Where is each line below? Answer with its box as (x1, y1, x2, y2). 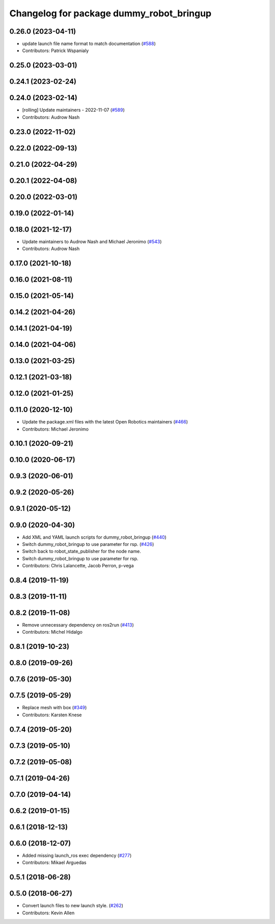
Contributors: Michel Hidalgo (22, 629, 82, 635)
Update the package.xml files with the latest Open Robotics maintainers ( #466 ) (22, 419, 188, 425)
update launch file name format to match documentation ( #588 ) (22, 41, 156, 47)
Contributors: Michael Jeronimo (22, 426, 89, 432)
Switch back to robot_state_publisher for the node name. (22, 548, 141, 555)
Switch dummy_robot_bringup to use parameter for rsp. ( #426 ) (22, 541, 154, 547)
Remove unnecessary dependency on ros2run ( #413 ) (22, 622, 134, 628)
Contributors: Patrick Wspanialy (22, 47, 89, 54)
